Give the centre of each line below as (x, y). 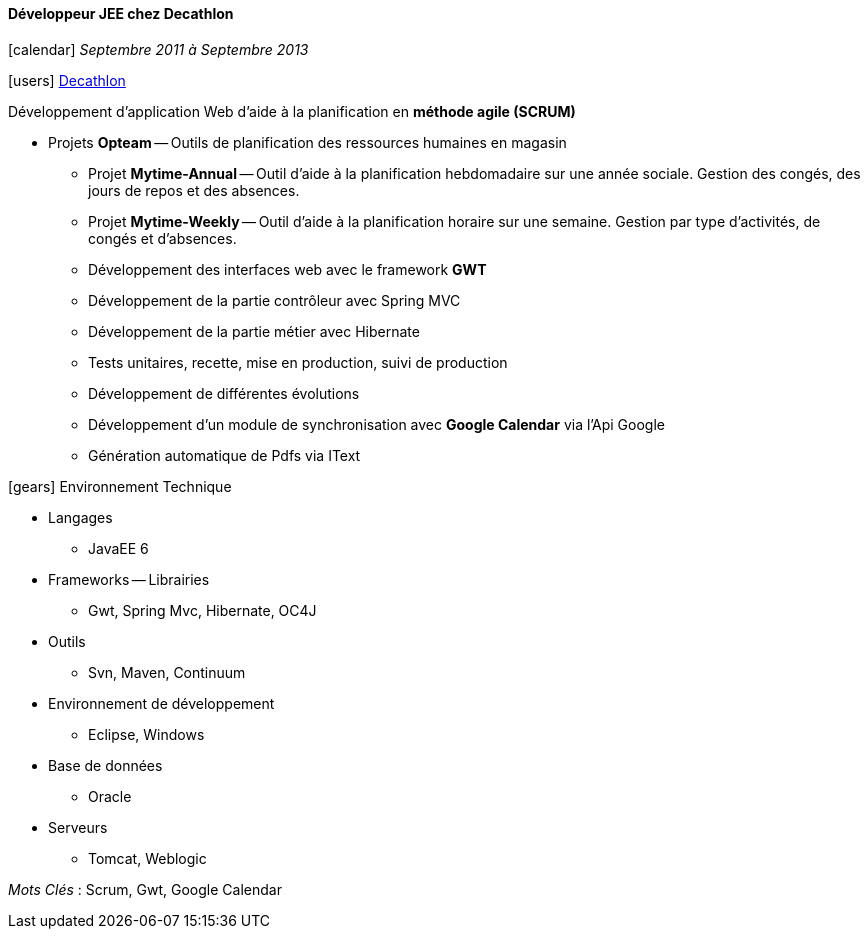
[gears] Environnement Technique (120, 486)
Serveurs (78, 827)
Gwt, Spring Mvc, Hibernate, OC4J (202, 610)
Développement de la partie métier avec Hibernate (254, 331)
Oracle (110, 796)
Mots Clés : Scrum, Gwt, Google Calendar (145, 889)
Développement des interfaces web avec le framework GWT (287, 269)
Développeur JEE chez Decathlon (121, 13)
